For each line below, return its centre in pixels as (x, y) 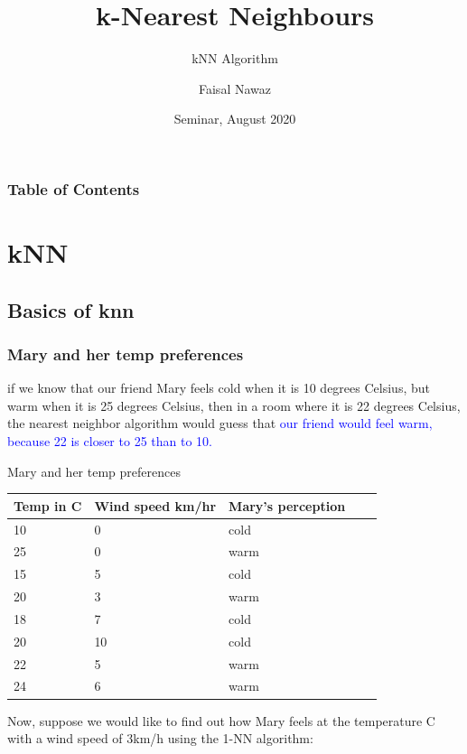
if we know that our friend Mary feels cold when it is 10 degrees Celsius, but (219, 388)
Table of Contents (74, 188)
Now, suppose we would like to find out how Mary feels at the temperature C (221, 720)
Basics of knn (71, 309)
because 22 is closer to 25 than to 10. (110, 440)
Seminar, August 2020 (235, 119)
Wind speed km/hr (155, 505)
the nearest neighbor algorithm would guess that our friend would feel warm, (220, 423)
